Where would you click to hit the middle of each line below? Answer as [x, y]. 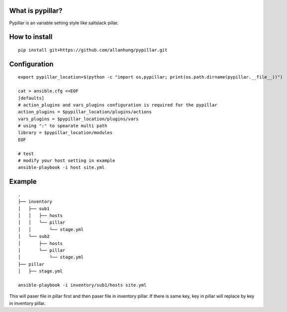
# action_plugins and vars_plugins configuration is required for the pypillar [118, 105]
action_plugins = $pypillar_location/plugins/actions [85, 112]
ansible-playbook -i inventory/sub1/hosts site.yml [82, 285]
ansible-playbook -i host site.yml [61, 167]
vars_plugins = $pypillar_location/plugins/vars [78, 119]
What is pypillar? [36, 11]
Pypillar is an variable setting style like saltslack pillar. [64, 23]
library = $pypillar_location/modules [65, 133]
